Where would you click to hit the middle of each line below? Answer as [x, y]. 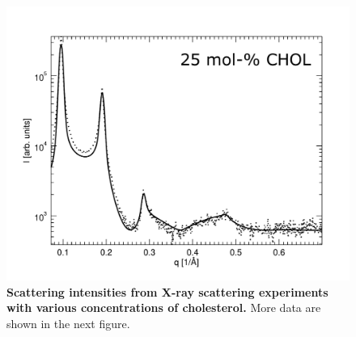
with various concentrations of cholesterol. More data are [164, 308]
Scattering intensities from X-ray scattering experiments [167, 291]
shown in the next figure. [68, 323]
